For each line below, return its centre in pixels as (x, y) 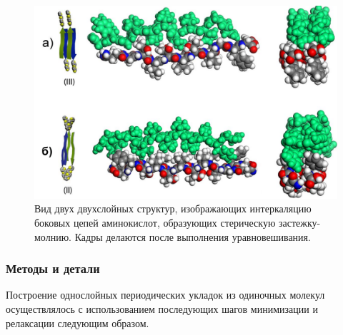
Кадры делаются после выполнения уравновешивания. (193, 236)
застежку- (300, 222)
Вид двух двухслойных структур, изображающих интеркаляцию (173, 208)
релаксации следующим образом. (78, 323)
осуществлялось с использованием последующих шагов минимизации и (162, 308)
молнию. (53, 236)
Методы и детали (53, 268)
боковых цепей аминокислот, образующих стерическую (155, 222)
